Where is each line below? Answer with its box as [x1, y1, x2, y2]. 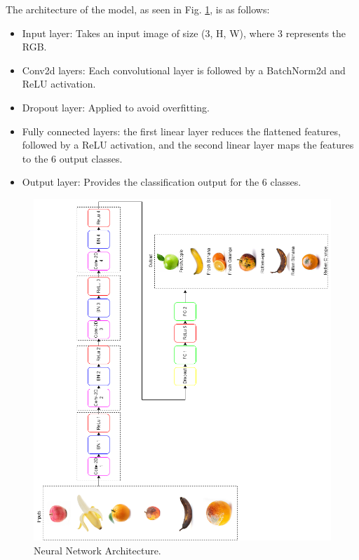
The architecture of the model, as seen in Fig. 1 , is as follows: [6, 2, 270, 16]
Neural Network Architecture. [34, 542, 161, 557]
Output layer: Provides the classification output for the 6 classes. [22, 175, 302, 189]
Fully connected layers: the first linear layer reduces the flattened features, [22, 123, 341, 138]
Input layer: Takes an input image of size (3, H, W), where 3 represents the [22, 25, 346, 40]
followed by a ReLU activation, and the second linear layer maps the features [22, 137, 354, 152]
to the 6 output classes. [22, 151, 123, 165]
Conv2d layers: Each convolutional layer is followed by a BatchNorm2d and [22, 62, 346, 77]
